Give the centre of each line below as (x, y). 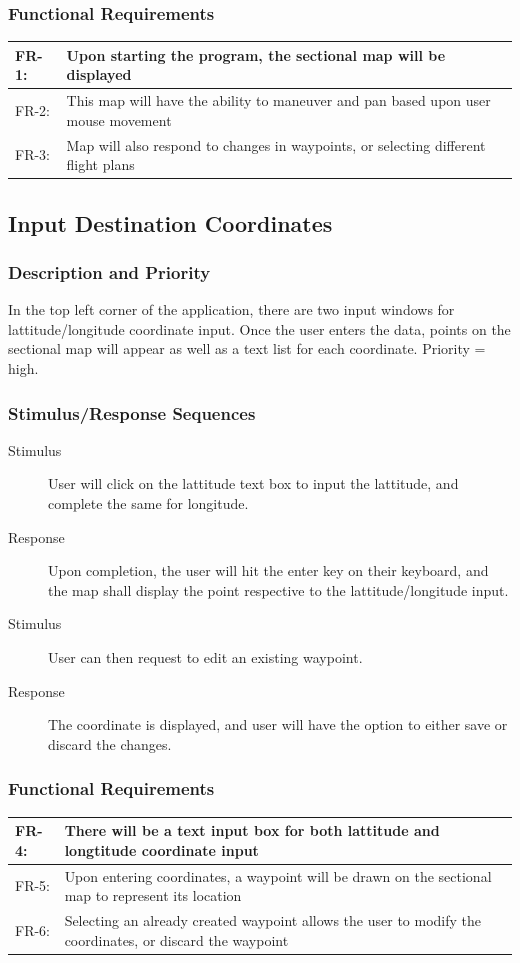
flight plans (100, 164)
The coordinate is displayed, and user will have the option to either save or (278, 724)
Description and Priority (109, 271)
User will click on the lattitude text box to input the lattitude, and (253, 483)
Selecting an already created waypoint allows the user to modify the (272, 920)
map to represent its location (153, 895)
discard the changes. (110, 743)
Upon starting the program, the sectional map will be (256, 54)
